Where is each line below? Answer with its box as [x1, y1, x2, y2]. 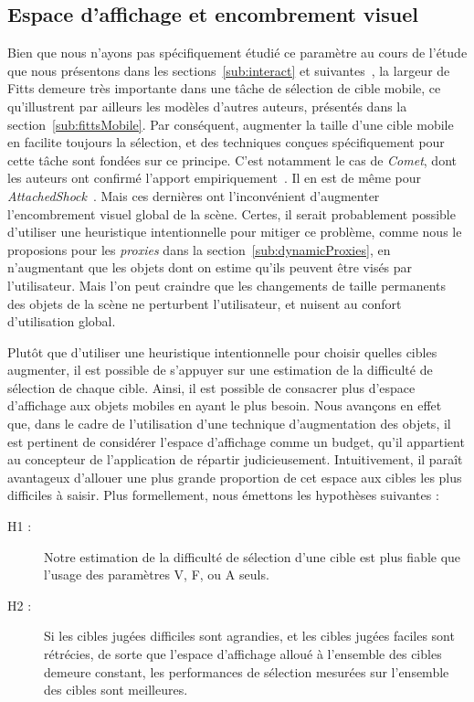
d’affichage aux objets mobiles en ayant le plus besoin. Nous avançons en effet [7, 396, 442, 415]
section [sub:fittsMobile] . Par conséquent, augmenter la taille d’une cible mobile [7, 114, 454, 133]
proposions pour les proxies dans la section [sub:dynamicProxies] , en [7, 239, 391, 259]
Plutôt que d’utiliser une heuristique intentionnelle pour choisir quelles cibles [7, 342, 437, 361]
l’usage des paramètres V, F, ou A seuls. [44, 565, 269, 584]
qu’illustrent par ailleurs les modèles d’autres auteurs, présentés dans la [7, 96, 407, 115]
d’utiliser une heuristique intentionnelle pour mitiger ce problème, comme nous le [7, 222, 462, 241]
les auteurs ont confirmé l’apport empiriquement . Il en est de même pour [7, 168, 422, 187]
